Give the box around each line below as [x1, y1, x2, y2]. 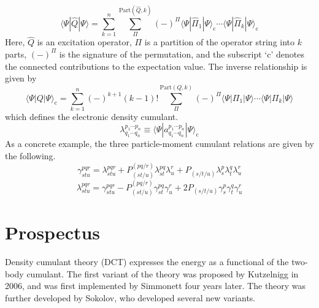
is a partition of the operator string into [144, 36, 295, 48]
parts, [5, 47, 27, 60]
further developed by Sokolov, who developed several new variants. [5, 291, 256, 304]
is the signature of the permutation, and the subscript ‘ [59, 47, 267, 60]
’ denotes [271, 47, 304, 60]
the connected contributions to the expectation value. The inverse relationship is [5, 59, 307, 72]
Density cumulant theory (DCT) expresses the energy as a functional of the [5, 255, 289, 268]
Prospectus [5, 220, 101, 245]
